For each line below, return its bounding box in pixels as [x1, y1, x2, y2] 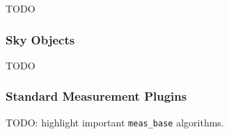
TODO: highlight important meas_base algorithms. [6, 115, 224, 129]
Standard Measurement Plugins [6, 87, 187, 105]
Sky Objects [6, 31, 75, 48]
